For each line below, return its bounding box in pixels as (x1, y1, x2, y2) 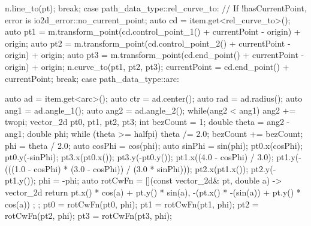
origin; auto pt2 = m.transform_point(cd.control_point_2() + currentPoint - (5, 36, 291, 49)
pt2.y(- (250, 162, 276, 175)
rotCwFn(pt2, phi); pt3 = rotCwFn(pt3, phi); (5, 209, 172, 222)
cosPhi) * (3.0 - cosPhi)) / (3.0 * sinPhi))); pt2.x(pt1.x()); (34, 162, 249, 175)
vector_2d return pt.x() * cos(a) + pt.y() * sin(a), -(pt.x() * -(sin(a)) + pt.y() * (5, 185, 301, 198)
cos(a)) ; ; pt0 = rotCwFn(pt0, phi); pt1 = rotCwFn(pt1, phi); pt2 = (5, 197, 259, 210)
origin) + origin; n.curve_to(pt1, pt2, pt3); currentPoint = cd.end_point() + (5, 60, 289, 72)
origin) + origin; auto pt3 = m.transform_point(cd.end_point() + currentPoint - (5, 48, 304, 61)
